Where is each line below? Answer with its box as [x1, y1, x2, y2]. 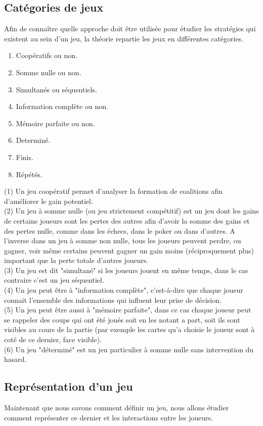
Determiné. [16, 135, 51, 145]
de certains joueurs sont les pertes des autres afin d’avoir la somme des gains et [4, 215, 250, 226]
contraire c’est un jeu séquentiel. [4, 275, 104, 285]
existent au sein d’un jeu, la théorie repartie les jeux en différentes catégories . [4, 33, 244, 43]
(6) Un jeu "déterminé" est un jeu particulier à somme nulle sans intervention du [4, 344, 254, 354]
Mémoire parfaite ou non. [16, 118, 95, 128]
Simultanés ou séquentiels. [16, 84, 97, 94]
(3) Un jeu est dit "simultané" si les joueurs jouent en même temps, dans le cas [4, 264, 248, 275]
